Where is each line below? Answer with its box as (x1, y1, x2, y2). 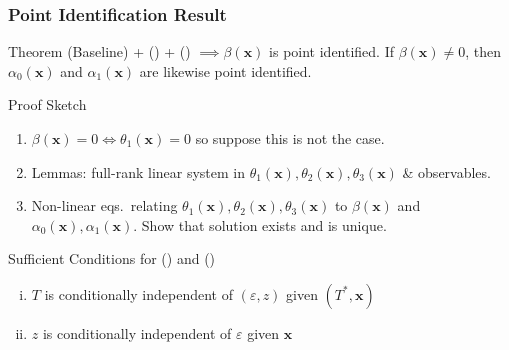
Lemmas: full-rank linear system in (31, 161, 246, 182)
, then (465, 41, 502, 62)
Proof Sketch (8, 94, 87, 115)
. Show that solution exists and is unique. (133, 214, 387, 235)
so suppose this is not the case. (195, 128, 385, 148)
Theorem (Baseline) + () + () (8, 41, 191, 62)
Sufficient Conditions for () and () (8, 248, 216, 269)
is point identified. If (269, 41, 395, 62)
